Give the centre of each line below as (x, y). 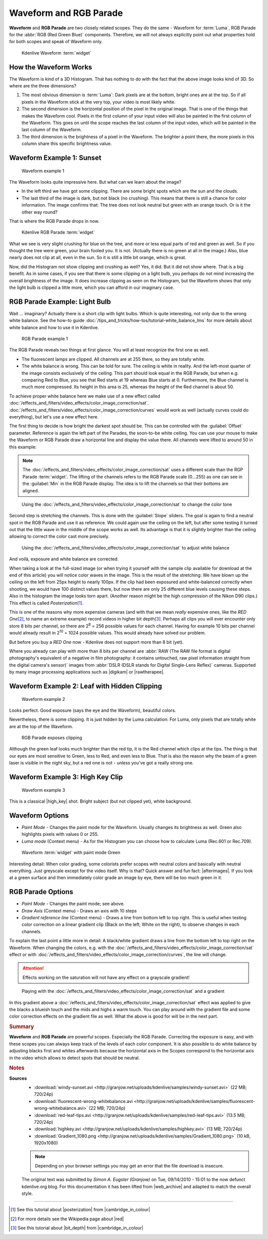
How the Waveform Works (51, 67)
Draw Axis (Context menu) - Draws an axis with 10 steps (79, 910)
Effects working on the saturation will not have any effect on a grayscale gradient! (106, 977)
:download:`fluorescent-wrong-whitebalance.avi (83, 1101)
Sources (18, 1078)
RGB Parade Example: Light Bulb (60, 302)
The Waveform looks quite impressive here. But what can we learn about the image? (95, 182)
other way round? (40, 212)
